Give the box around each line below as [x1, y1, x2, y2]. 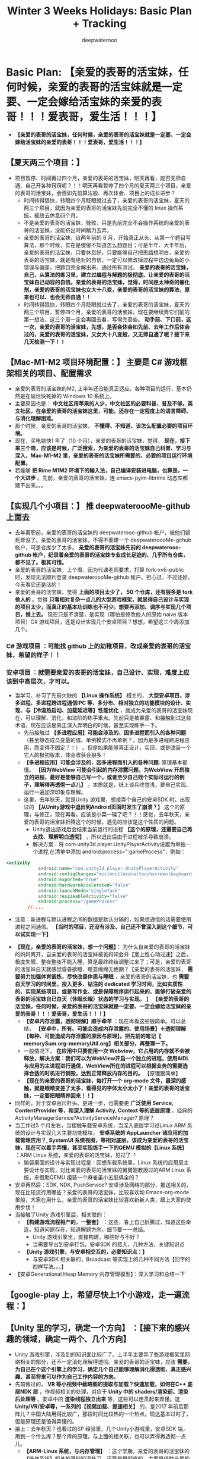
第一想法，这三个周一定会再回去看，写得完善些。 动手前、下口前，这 [23, 315, 191, 323]
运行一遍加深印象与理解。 [23, 788, 86, 796]
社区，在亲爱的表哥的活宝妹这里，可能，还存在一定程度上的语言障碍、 [20, 408, 191, 415]
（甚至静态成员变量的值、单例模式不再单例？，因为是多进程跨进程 [23, 737, 185, 744]
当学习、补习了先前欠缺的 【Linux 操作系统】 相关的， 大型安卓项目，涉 [14, 692, 191, 699]
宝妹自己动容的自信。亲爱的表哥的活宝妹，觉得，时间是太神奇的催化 [23, 278, 190, 286]
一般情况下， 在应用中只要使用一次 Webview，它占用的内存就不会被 [23, 1047, 190, 1054]
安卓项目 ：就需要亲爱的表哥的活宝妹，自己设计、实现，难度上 [6, 668, 184, 677]
